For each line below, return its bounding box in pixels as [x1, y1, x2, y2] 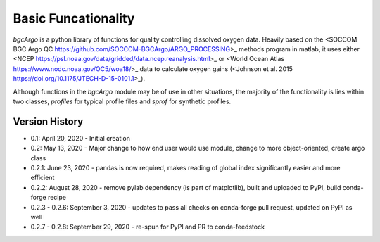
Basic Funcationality [13, 11, 135, 26]
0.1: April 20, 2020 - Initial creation [30, 134, 130, 142]
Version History [13, 115, 84, 127]
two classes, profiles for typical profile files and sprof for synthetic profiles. [13, 97, 232, 106]
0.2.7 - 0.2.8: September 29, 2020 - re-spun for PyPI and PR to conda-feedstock [30, 222, 265, 231]
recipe [47, 193, 67, 202]
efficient [30, 173, 55, 182]
